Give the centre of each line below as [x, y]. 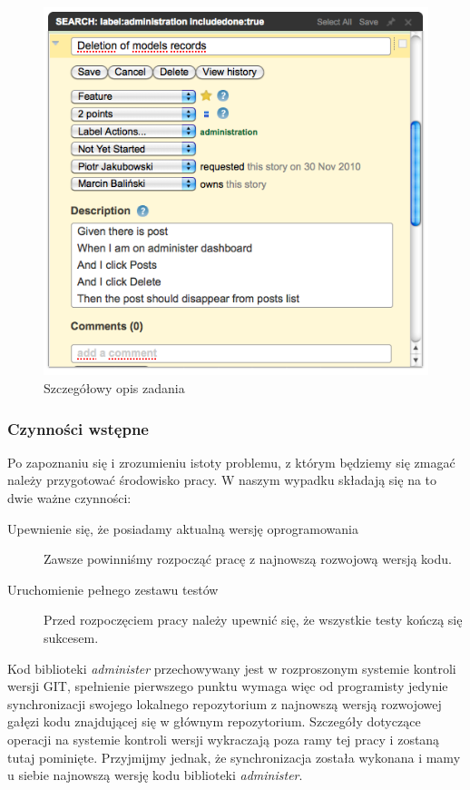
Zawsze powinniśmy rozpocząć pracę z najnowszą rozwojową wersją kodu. [248, 559]
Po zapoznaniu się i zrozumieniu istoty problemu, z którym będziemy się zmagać [231, 462]
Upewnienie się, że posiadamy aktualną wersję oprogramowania [183, 528]
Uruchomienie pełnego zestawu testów [113, 589]
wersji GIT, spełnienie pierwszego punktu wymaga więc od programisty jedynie [228, 686]
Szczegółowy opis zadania [114, 388]
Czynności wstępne [78, 428]
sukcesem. [71, 638]
